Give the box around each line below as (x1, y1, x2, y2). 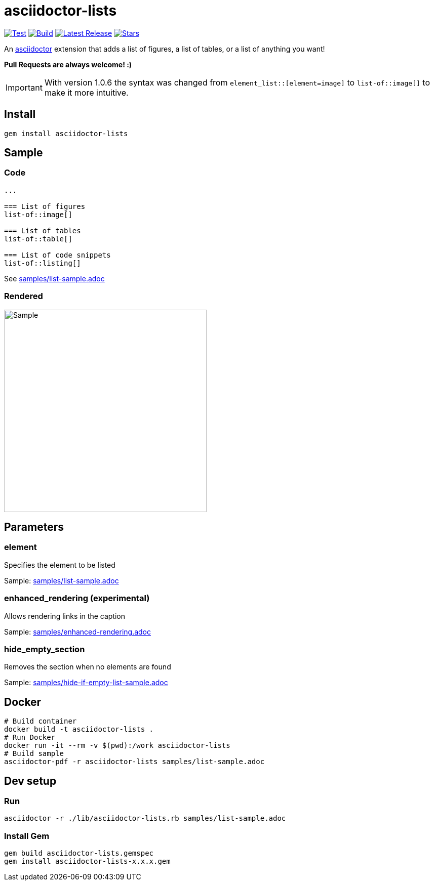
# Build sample (4, 749, 64, 758)
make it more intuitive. (44, 87, 129, 98)
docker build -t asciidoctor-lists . (4, 725, 154, 734)
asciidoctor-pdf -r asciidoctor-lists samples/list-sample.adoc (4, 757, 265, 766)
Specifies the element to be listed (4, 560, 115, 569)
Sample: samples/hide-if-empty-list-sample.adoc (4, 678, 168, 687)
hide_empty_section (4, 644, 85, 654)
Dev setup (4, 774, 57, 787)
